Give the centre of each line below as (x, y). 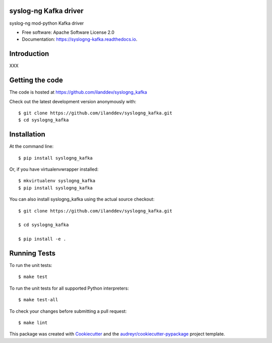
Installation (27, 134)
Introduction (29, 54)
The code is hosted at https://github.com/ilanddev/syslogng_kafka (78, 92)
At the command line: (31, 147)
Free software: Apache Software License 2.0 (68, 32)
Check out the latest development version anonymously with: (73, 101)
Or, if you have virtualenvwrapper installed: (54, 169)
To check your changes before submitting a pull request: (68, 311)
